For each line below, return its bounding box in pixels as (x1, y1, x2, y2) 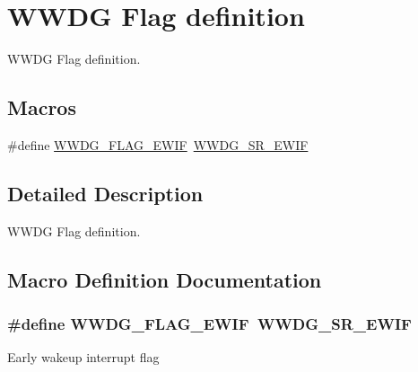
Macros (7, 93, 76, 121)
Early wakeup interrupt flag (7, 348, 160, 367)
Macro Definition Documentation (7, 265, 322, 293)
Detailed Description (7, 179, 204, 207)
